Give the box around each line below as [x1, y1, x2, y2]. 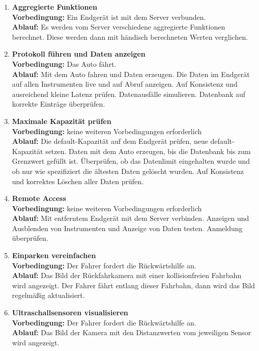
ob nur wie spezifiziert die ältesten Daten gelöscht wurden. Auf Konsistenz [12, 165, 244, 176]
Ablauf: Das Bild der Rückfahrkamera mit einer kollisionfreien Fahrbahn [12, 270, 242, 281]
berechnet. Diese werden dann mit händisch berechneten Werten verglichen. [12, 31, 248, 42]
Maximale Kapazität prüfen [12, 115, 111, 126]
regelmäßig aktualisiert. [12, 290, 85, 300]
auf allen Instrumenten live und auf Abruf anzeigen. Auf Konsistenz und [12, 79, 238, 89]
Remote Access [12, 193, 66, 204]
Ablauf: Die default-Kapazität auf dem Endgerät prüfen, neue [12, 136, 208, 146]
